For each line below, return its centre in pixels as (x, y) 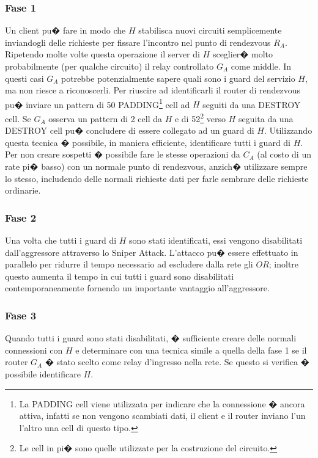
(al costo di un (284, 154)
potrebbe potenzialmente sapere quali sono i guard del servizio (178, 78)
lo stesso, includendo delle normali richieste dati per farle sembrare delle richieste (157, 178)
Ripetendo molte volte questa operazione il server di (102, 54)
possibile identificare (43, 374)
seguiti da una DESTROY (252, 104)
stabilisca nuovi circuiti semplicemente (210, 30)
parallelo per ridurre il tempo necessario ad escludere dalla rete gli (129, 264)
